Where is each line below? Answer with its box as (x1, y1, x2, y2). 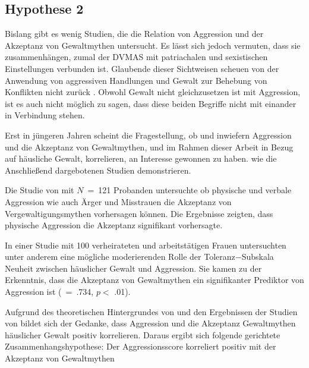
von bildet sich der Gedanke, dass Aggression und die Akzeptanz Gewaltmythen (5, 317, 296, 329)
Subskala (241, 250, 274, 263)
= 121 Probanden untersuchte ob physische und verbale (87, 184, 292, 196)
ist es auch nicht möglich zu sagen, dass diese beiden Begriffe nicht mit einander (5, 97, 297, 109)
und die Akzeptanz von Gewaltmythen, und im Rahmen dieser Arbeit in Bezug (5, 140, 294, 153)
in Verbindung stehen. (5, 109, 85, 121)
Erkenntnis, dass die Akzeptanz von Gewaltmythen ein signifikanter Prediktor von (5, 273, 304, 286)
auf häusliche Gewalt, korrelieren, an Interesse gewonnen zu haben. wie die (5, 152, 277, 165)
